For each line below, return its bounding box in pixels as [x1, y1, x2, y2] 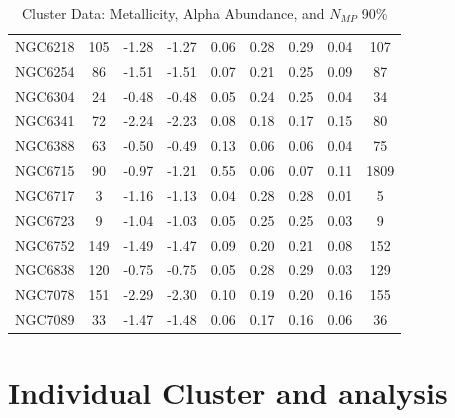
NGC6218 [15, 35, 75, 56]
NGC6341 [15, 110, 75, 131]
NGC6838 [15, 259, 75, 280]
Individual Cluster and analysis [8, 372, 448, 413]
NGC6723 [15, 209, 75, 230]
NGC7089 [15, 309, 75, 330]
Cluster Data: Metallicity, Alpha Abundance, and [22, 3, 325, 23]
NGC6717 [15, 184, 75, 205]
